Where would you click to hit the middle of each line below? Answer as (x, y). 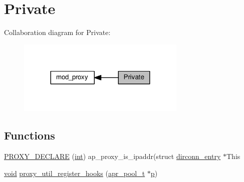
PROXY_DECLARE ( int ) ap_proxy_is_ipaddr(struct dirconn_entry (112, 156)
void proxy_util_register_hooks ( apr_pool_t (75, 173)
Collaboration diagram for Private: (57, 32)
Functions (30, 135)
